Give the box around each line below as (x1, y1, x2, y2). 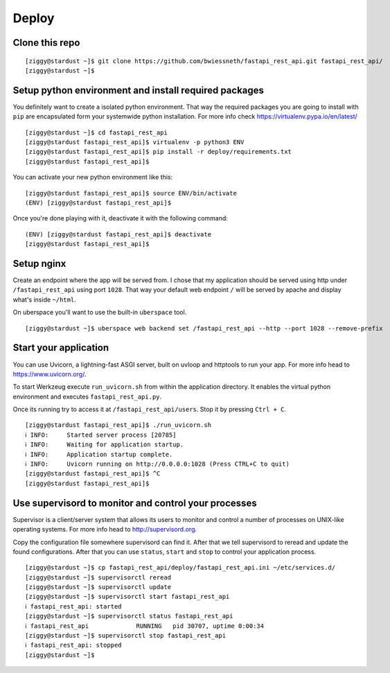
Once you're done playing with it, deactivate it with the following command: (12, 214, 229, 222)
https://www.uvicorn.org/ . (12, 369, 87, 378)
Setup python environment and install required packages (12, 84, 265, 96)
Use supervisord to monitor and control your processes (12, 497, 257, 509)
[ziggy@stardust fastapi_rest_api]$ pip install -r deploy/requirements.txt (25, 148, 292, 156)
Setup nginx (12, 257, 67, 270)
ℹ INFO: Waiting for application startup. (25, 441, 184, 448)
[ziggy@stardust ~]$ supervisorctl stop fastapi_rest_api (25, 631, 227, 640)
